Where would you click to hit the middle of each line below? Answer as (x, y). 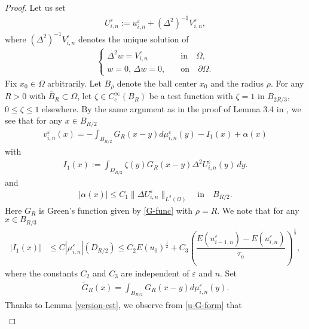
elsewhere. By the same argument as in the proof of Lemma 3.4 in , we (172, 108)
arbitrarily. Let (74, 83)
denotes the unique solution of (133, 39)
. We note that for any (258, 210)
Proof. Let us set (35, 7)
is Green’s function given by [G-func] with (116, 210)
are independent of (155, 273)
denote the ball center (157, 83)
